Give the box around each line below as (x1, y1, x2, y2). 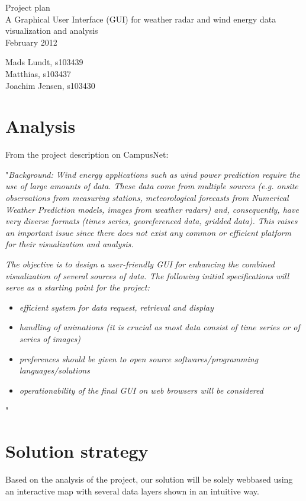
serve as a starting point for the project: (5, 281, 150, 293)
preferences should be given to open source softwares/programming (19, 352, 259, 365)
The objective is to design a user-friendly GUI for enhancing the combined (5, 258, 275, 270)
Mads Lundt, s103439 (5, 56, 83, 68)
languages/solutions (19, 364, 90, 376)
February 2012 (5, 36, 57, 48)
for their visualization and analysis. (5, 238, 134, 250)
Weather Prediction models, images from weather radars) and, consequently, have (5, 203, 299, 215)
